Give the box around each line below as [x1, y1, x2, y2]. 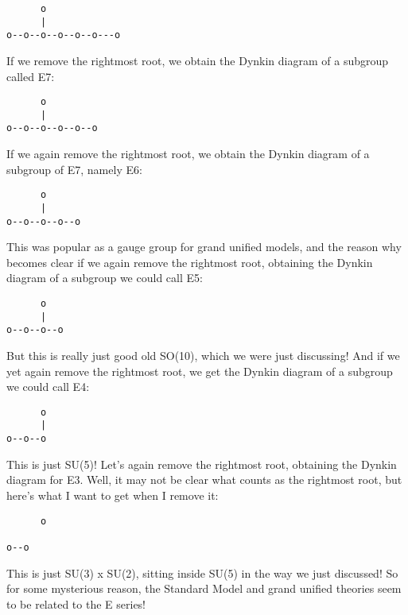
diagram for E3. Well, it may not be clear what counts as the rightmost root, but [6, 471, 402, 488]
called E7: [6, 68, 55, 84]
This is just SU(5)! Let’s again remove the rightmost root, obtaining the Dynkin [6, 455, 397, 472]
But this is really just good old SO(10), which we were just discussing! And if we [6, 347, 400, 364]
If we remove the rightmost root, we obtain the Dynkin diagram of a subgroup [6, 52, 389, 68]
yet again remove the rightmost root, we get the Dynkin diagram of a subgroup [6, 362, 393, 379]
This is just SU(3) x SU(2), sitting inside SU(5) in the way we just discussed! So [6, 564, 398, 581]
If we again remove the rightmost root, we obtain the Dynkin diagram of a [6, 145, 370, 162]
